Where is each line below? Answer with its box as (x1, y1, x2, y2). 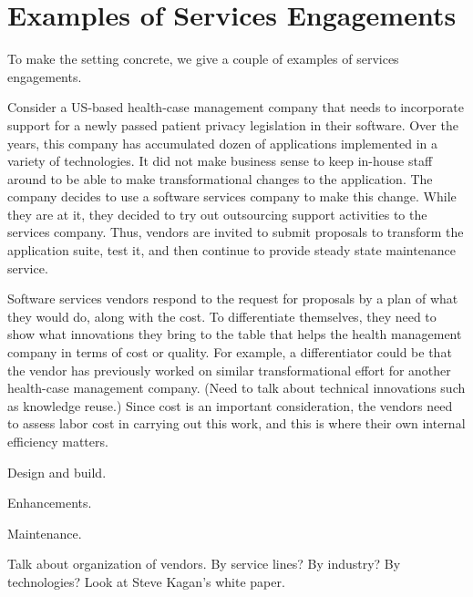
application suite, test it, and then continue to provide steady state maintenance (7, 241, 456, 260)
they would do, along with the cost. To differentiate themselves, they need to (7, 306, 437, 325)
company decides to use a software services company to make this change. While (7, 187, 457, 206)
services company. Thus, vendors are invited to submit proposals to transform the (7, 222, 464, 242)
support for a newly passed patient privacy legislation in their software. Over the (7, 115, 458, 134)
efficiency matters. (7, 432, 108, 450)
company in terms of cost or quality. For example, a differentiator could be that (7, 343, 452, 362)
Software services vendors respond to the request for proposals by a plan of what (7, 289, 458, 308)
